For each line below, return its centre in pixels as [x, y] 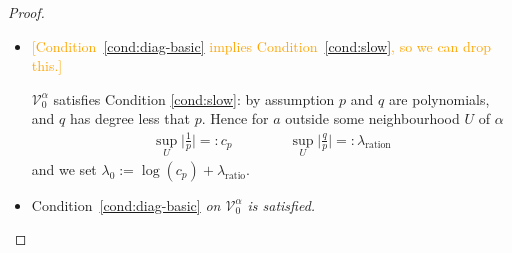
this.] [47, 65]
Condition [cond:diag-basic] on [126, 204]
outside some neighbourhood [372, 118]
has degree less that [129, 118]
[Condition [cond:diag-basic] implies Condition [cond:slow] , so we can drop [261, 45]
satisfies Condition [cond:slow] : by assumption [194, 98]
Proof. [26, 12]
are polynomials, [439, 98]
